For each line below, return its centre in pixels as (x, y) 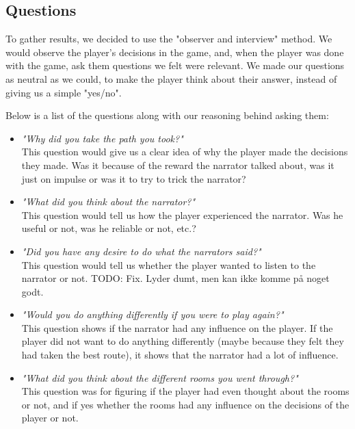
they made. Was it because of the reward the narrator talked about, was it (178, 165)
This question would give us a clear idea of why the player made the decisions (185, 152)
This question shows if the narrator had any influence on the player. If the (177, 327)
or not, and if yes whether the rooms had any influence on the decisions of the (185, 404)
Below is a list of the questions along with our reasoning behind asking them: (167, 115)
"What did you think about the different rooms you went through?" (160, 377)
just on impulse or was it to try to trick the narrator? (134, 178)
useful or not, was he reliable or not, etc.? (109, 228)
